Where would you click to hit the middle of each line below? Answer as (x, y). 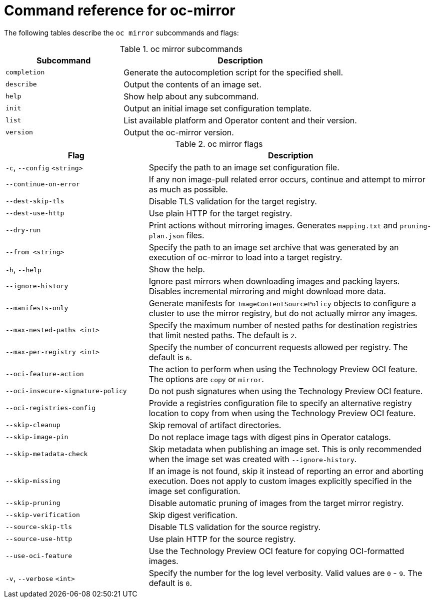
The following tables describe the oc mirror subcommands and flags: (121, 32)
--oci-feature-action (45, 374)
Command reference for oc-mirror (120, 10)
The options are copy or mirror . (206, 379)
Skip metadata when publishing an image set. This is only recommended (285, 449)
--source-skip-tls (39, 527)
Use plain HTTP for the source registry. (222, 539)
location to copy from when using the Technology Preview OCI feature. (282, 413)
